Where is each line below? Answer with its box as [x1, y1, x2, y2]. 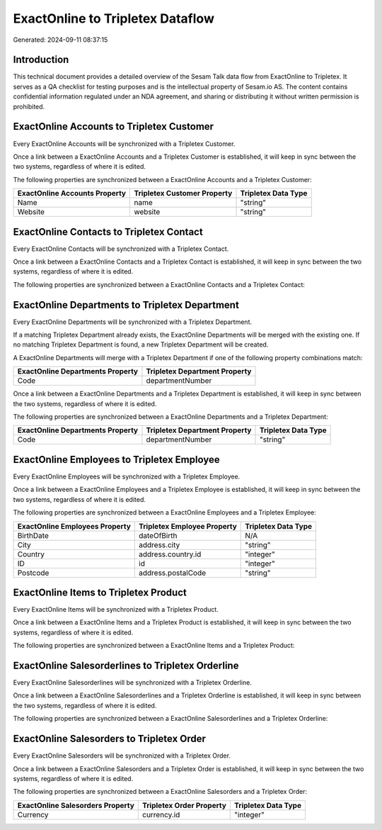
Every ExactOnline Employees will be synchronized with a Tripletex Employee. [13, 472, 241, 481]
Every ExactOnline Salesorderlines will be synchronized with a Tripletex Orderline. [13, 678, 253, 687]
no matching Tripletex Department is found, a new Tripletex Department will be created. [13, 340, 269, 349]
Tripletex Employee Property [139, 521, 237, 531]
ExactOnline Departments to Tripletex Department [13, 298, 240, 311]
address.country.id [139, 549, 202, 559]
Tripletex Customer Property [134, 189, 233, 198]
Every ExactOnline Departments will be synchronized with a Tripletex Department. [13, 318, 253, 326]
